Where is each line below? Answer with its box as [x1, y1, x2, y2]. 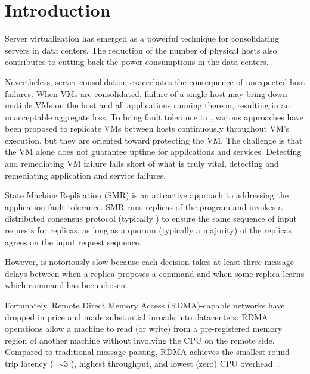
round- [268, 345, 293, 358]
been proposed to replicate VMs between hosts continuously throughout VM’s [5, 122, 290, 135]
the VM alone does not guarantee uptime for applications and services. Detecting [5, 145, 302, 158]
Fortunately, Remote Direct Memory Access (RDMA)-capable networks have [5, 299, 285, 311]
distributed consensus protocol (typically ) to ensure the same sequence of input [5, 212, 297, 225]
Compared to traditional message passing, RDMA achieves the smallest [5, 345, 266, 358]
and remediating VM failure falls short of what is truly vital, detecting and [5, 157, 279, 170]
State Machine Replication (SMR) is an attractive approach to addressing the [5, 189, 289, 201]
